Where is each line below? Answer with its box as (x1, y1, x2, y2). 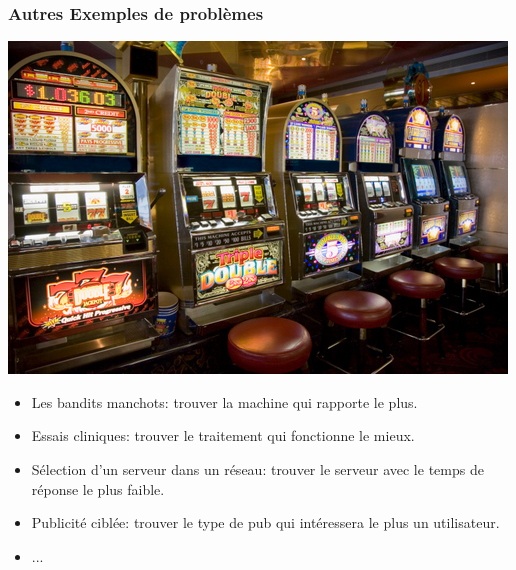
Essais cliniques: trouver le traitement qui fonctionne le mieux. (31, 425, 415, 446)
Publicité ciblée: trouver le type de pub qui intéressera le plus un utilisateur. (31, 512, 500, 533)
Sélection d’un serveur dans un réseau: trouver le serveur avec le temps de (31, 459, 484, 479)
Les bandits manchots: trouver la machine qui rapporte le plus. (31, 391, 418, 412)
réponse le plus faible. (31, 478, 165, 499)
